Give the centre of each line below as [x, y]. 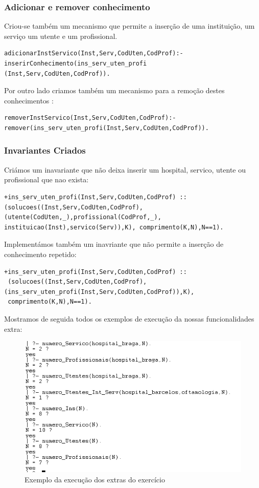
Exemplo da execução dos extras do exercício [95, 479]
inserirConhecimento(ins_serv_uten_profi [76, 63]
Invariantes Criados [45, 150]
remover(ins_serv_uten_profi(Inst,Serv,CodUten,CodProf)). [107, 128]
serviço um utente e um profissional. [61, 36]
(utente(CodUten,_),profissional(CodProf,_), [83, 217]
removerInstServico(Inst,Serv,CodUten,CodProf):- [90, 118]
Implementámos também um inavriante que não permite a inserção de [114, 244]
